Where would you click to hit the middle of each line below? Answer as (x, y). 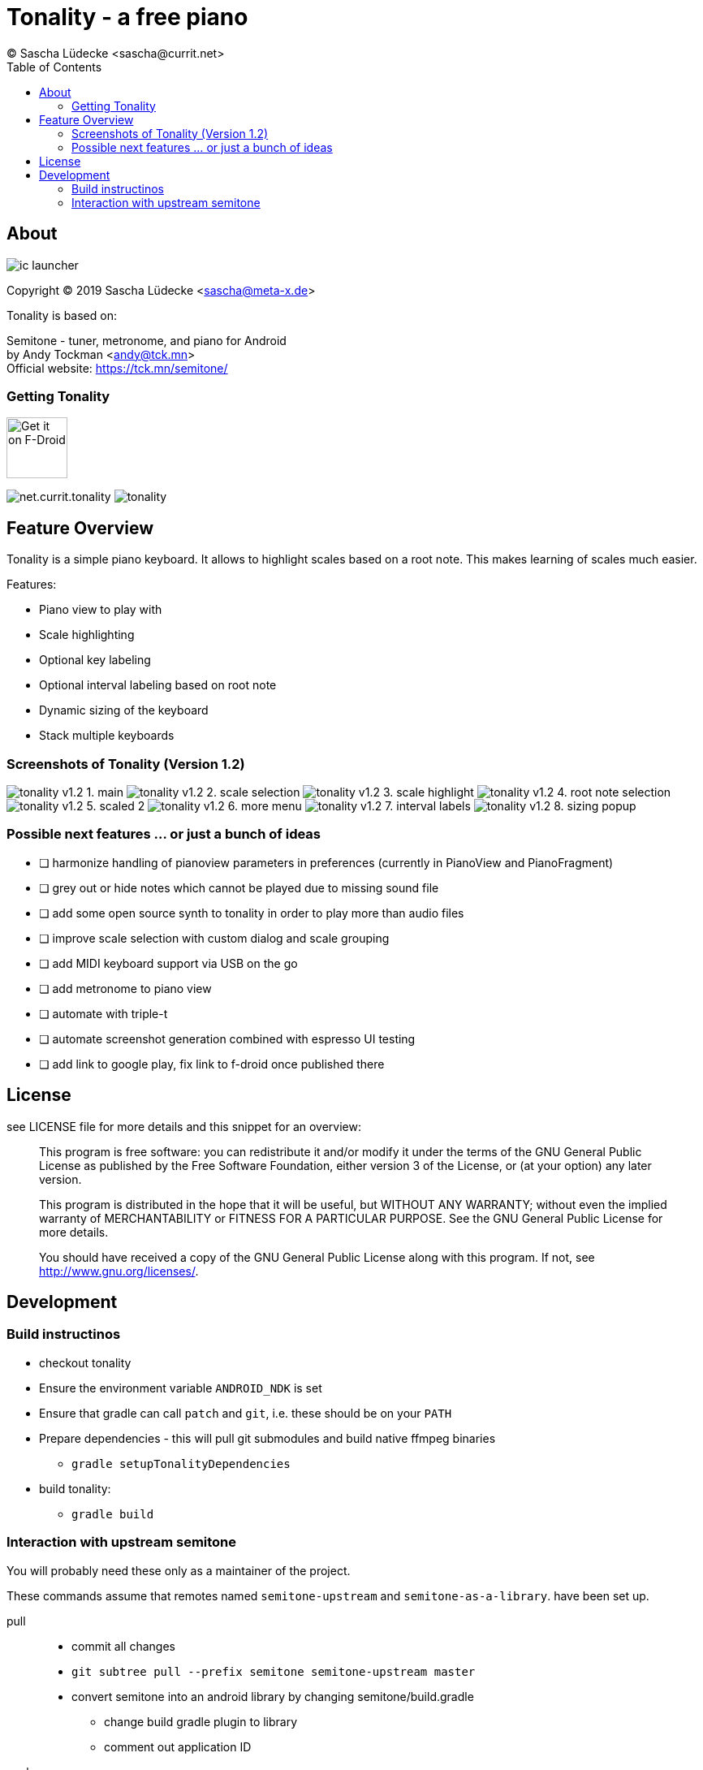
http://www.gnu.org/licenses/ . (119, 1271)
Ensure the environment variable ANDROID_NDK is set (181, 1388)
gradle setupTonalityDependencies (181, 1463)
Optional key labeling (95, 660)
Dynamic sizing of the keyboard (124, 710)
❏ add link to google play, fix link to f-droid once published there (212, 1064)
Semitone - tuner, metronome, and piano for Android (147, 340)
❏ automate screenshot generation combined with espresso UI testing (227, 1038)
